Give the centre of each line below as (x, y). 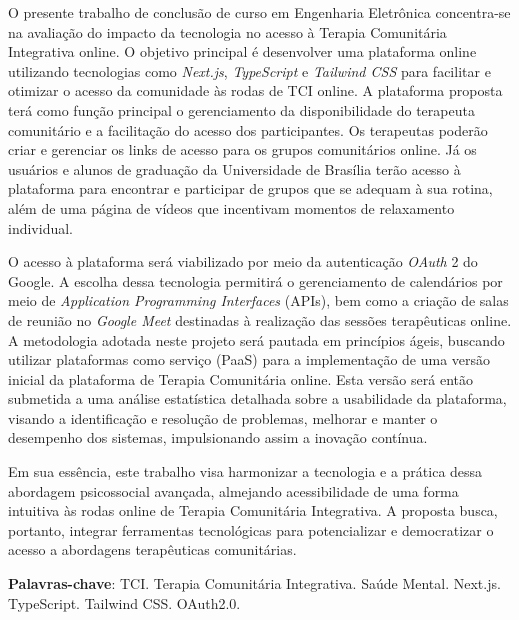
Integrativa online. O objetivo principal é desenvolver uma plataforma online (242, 51)
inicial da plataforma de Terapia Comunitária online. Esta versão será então (240, 378)
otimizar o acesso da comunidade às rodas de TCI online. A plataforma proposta (255, 90)
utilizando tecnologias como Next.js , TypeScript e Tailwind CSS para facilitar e (249, 70)
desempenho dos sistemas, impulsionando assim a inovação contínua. (218, 437)
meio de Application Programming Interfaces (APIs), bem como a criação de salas (258, 300)
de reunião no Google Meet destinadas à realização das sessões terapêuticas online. (260, 319)
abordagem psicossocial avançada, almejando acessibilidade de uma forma (233, 490)
